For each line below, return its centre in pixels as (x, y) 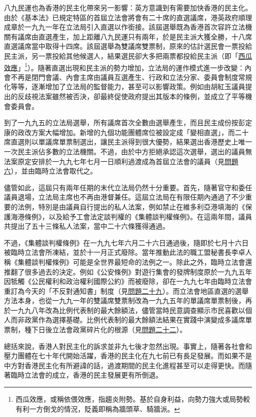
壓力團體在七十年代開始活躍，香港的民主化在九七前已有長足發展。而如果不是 (128, 356)
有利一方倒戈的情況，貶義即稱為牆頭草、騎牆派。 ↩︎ (98, 408)
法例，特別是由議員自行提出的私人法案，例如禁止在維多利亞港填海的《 (131, 206)
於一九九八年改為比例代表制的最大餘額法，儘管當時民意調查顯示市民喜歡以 (125, 310)
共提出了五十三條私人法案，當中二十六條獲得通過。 (87, 226)
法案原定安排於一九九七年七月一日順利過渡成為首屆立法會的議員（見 (114, 161)
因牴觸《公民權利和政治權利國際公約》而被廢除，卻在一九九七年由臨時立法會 (128, 281)
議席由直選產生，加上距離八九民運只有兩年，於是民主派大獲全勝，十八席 (135, 36)
